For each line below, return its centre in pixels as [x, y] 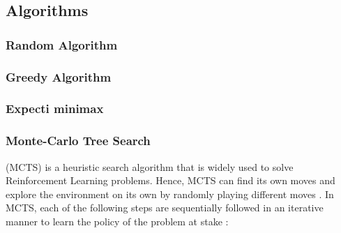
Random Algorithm [62, 44]
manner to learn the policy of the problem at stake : [117, 221]
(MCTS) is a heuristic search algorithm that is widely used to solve [150, 166]
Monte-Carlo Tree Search [78, 141]
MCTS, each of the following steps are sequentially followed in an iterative [165, 208]
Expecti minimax [55, 108]
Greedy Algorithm [59, 76]
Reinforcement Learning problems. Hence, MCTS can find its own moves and [170, 180]
